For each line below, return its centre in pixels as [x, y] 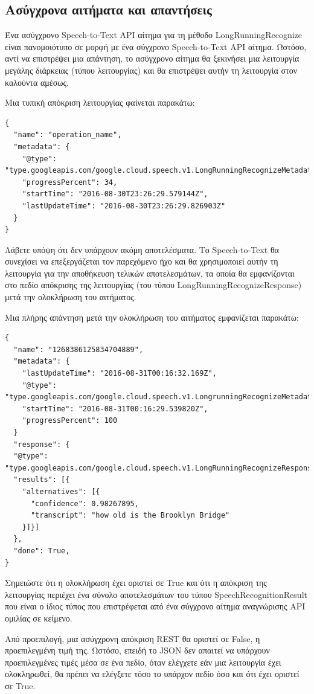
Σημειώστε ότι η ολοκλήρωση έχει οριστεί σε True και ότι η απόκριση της [136, 583]
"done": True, [42, 551]
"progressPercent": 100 [70, 421]
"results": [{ [42, 480]
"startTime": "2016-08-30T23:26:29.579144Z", [115, 194]
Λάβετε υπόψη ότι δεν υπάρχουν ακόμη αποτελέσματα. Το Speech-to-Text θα [142, 249]
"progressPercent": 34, [70, 182]
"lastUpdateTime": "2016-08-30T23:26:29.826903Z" [124, 206]
